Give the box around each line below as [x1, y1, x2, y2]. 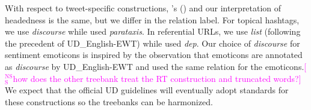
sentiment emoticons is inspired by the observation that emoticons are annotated [5, 48, 303, 61]
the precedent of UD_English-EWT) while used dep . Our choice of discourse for [5, 36, 300, 49]
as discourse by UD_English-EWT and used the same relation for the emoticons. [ [5, 60, 307, 72]
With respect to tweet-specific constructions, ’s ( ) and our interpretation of [5, 2, 282, 14]
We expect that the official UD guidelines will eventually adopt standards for [5, 84, 289, 96]
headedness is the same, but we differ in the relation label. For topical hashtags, [5, 13, 300, 26]
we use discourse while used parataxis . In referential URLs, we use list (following [5, 25, 301, 38]
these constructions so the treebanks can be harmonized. [5, 95, 213, 108]
